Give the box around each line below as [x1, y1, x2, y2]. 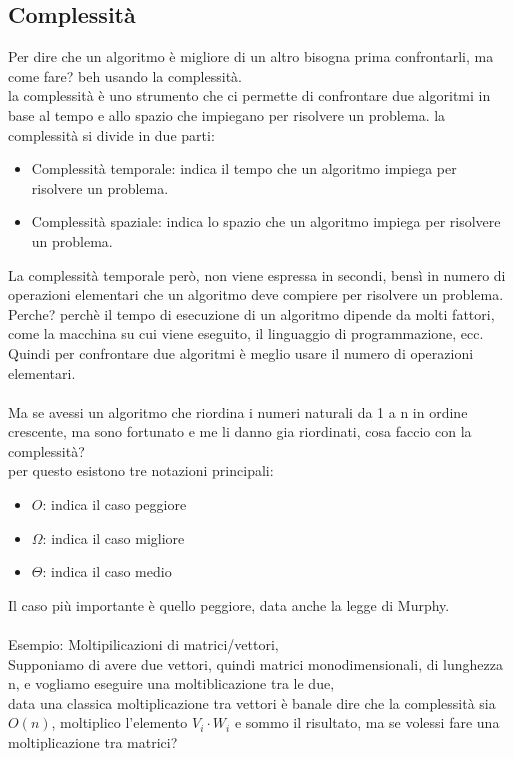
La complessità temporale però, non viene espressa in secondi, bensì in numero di [8, 264, 506, 285]
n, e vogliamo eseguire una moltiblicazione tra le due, [8, 673, 335, 694]
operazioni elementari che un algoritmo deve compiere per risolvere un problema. [8, 284, 504, 305]
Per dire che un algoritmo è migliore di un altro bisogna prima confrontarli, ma [8, 46, 494, 67]
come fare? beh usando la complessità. [8, 65, 242, 86]
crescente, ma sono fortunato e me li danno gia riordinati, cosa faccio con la [8, 421, 472, 442]
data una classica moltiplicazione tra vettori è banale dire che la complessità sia [8, 692, 496, 713]
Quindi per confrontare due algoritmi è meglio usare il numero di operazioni [8, 342, 474, 363]
